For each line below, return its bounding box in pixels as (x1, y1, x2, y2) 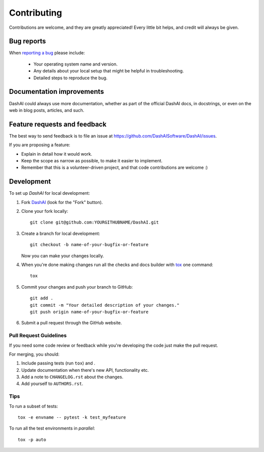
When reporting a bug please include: (9, 50, 85, 56)
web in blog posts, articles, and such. (9, 107, 85, 113)
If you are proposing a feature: (9, 142, 70, 148)
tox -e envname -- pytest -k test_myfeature (18, 415, 127, 420)
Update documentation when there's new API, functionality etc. (21, 367, 149, 373)
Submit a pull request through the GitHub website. (21, 320, 122, 326)
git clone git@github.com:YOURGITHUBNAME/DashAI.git (30, 220, 159, 225)
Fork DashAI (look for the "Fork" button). (21, 199, 103, 205)
